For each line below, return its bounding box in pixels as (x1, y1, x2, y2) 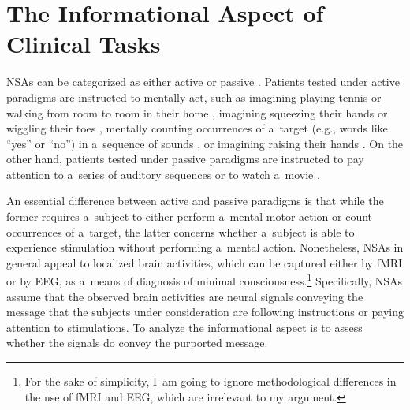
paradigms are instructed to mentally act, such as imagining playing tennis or (6, 88, 382, 105)
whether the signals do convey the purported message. (6, 334, 268, 351)
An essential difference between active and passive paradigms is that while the (6, 192, 384, 209)
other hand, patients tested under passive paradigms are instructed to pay (6, 151, 364, 167)
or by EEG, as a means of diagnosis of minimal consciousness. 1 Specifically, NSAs (6, 270, 403, 289)
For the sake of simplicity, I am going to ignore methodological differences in (24, 373, 397, 389)
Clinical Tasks (6, 28, 161, 60)
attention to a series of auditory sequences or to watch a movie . (6, 166, 320, 182)
